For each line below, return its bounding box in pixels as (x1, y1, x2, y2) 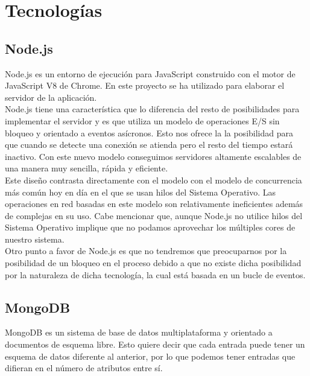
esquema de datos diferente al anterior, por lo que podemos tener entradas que (5, 349, 296, 362)
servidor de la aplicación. (5, 91, 97, 103)
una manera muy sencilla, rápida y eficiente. (5, 162, 168, 174)
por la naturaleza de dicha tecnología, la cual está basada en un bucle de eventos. (5, 268, 306, 281)
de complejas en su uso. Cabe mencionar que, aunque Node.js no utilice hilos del (5, 209, 303, 221)
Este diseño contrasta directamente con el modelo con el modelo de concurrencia (5, 173, 302, 186)
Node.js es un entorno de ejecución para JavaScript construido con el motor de (5, 67, 296, 80)
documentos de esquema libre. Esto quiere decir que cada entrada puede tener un (5, 338, 305, 351)
